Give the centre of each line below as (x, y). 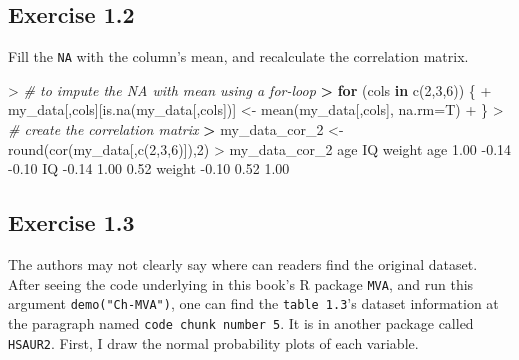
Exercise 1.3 (71, 222)
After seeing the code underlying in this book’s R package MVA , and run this (241, 283)
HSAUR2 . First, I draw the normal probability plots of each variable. (213, 342)
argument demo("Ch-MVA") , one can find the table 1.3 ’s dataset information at (253, 303)
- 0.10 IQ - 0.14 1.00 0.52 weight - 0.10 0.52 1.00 (149, 168)
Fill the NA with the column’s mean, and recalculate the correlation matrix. (238, 56)
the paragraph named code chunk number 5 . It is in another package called (241, 322)
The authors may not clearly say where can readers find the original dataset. (243, 264)
